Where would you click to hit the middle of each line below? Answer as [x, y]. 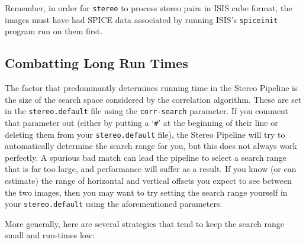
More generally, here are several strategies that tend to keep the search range [144, 223]
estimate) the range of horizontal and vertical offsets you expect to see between [148, 181]
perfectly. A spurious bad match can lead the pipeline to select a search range [146, 157]
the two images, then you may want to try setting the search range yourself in [146, 192]
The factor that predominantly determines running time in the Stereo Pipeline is [151, 88]
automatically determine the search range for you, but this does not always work [151, 146]
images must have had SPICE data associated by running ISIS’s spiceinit [141, 19]
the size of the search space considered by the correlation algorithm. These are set [153, 99]
